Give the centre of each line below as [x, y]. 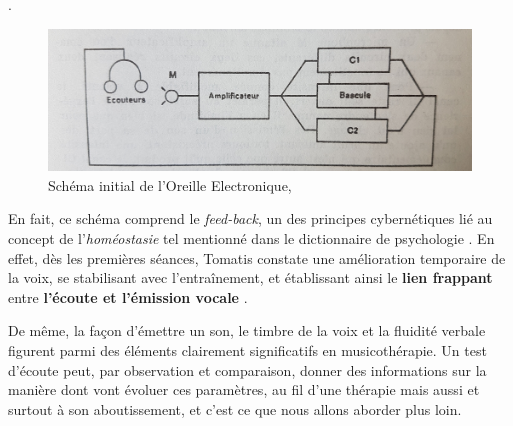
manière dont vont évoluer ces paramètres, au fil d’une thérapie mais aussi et [244, 389]
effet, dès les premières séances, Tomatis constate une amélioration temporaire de [257, 257]
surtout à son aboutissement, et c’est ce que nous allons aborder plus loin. [235, 408]
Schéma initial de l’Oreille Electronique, [170, 184]
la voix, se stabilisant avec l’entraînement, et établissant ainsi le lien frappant [250, 277]
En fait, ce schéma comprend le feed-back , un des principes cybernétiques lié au [250, 218]
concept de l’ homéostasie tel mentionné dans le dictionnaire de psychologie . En [251, 237]
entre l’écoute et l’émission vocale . [128, 296]
